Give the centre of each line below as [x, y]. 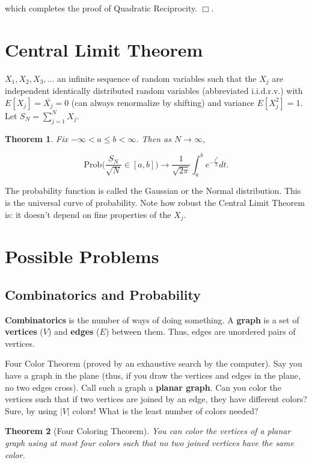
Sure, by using [31, 410]
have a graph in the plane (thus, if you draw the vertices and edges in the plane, [153, 375]
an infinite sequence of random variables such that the [157, 78]
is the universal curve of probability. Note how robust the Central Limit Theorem [155, 203]
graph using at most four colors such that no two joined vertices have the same [149, 443]
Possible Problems [82, 256]
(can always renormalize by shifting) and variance [163, 102]
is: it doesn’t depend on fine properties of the [88, 214]
